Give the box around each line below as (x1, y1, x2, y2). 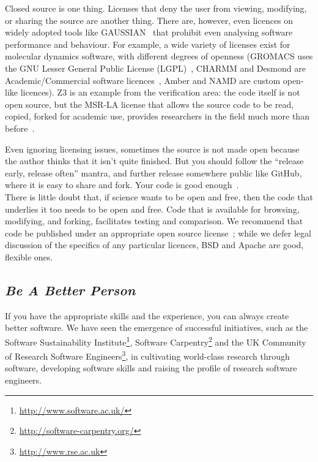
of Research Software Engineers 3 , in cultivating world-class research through (5, 348, 290, 362)
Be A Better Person (5, 280, 136, 299)
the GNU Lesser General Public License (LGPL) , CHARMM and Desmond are (5, 61, 306, 74)
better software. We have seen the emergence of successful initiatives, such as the (5, 321, 308, 334)
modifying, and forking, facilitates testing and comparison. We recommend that (5, 214, 303, 227)
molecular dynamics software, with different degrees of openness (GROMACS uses (5, 50, 313, 62)
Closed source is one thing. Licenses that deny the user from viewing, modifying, (5, 2, 307, 14)
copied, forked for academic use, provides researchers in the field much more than (5, 110, 309, 123)
